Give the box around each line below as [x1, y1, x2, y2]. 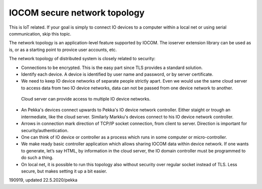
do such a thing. [21, 155, 53, 160]
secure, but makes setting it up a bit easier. [21, 168, 107, 174]
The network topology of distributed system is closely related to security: [9, 56, 156, 62]
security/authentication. [21, 127, 69, 133]
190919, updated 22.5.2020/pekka [9, 177, 78, 183]
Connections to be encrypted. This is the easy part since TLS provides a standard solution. [21, 65, 203, 70]
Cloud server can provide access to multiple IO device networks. [21, 96, 150, 102]
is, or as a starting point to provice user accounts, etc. [9, 47, 117, 52]
